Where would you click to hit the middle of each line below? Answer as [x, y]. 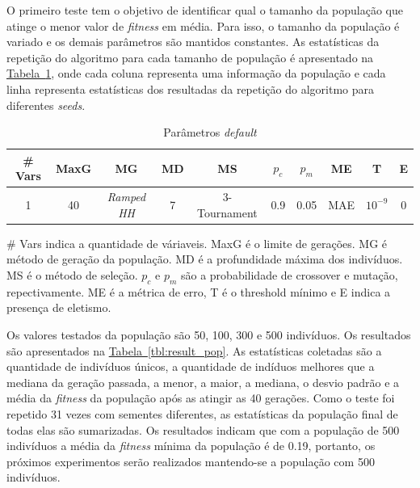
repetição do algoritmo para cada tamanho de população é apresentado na [190, 57]
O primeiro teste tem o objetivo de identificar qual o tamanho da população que [205, 10]
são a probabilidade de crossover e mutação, [289, 275]
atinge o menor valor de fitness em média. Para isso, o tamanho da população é [203, 25]
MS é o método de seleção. [72, 275]
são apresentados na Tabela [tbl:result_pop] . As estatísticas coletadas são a [194, 350]
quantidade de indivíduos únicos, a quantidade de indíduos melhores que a [191, 366]
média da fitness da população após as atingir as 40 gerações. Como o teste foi [201, 398]
